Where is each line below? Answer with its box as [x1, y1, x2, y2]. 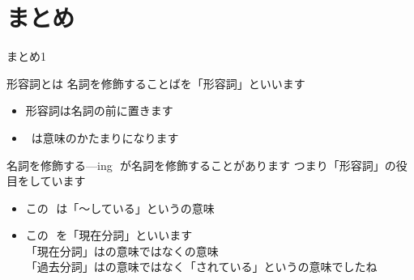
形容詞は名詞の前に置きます [25, 102, 173, 119]
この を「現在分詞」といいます [25, 227, 193, 244]
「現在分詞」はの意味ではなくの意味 [25, 242, 219, 259]
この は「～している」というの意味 [25, 199, 215, 216]
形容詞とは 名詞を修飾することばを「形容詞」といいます [6, 74, 305, 91]
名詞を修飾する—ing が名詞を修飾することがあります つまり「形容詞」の [6, 156, 396, 173]
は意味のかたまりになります [31, 129, 179, 146]
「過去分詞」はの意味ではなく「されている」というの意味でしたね [25, 258, 378, 275]
